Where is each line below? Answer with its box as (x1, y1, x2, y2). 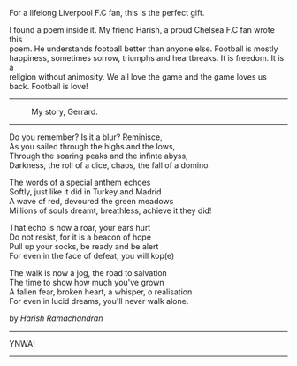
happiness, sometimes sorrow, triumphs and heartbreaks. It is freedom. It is (9, 53, 285, 63)
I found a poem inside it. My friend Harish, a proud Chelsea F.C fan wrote (9, 25, 276, 34)
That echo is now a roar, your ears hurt (9, 223, 151, 233)
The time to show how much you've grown (9, 278, 164, 287)
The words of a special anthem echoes (9, 177, 151, 187)
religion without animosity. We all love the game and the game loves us (9, 72, 267, 82)
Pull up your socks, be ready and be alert (9, 241, 159, 251)
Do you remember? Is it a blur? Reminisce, (9, 132, 163, 142)
